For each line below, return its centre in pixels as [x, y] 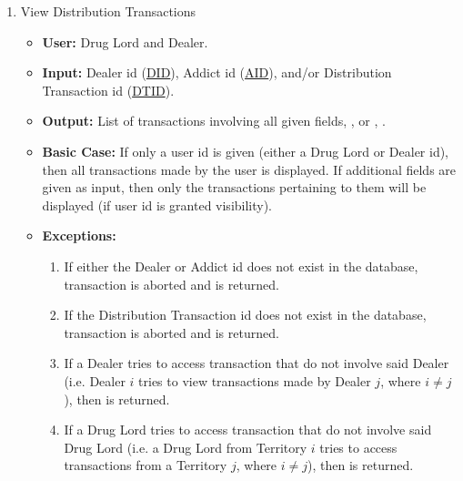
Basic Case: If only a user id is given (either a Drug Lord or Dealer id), [246, 151]
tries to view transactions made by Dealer [255, 380]
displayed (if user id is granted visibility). [157, 205]
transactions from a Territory [146, 465]
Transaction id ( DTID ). [108, 90]
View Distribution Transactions [108, 11]
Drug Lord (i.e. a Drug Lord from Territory [186, 447]
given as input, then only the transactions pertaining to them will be [234, 187]
